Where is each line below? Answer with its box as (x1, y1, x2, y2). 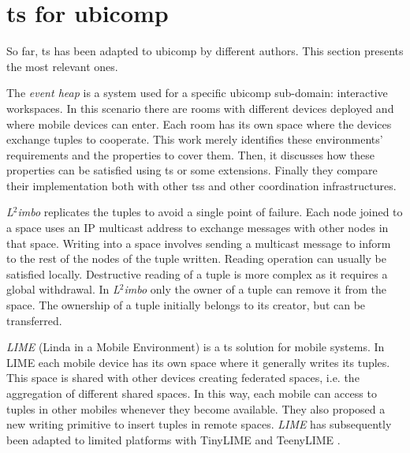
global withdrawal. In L (6, 281, 120, 298)
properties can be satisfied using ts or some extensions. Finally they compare (6, 162, 378, 178)
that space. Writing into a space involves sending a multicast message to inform (6, 234, 391, 251)
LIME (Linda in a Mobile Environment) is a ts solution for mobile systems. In (6, 339, 385, 355)
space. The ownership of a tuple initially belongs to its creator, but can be (6, 297, 366, 313)
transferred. (6, 312, 62, 328)
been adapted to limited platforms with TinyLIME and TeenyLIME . (6, 431, 341, 447)
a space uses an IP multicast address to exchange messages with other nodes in (6, 219, 389, 236)
